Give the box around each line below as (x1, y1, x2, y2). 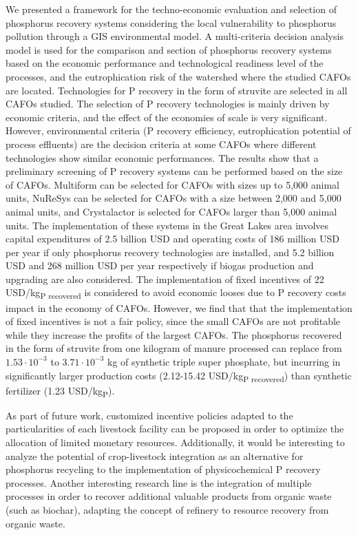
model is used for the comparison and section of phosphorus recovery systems (6, 42, 332, 56)
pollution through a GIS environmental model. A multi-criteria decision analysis (6, 29, 344, 43)
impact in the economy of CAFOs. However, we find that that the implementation (6, 300, 352, 315)
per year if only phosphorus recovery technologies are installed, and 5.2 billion (6, 244, 335, 259)
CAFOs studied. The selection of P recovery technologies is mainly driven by (6, 96, 330, 111)
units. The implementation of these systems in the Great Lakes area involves (6, 218, 329, 232)
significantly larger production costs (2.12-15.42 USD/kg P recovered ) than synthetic (6, 368, 352, 384)
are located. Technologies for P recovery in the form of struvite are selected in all (6, 83, 348, 97)
